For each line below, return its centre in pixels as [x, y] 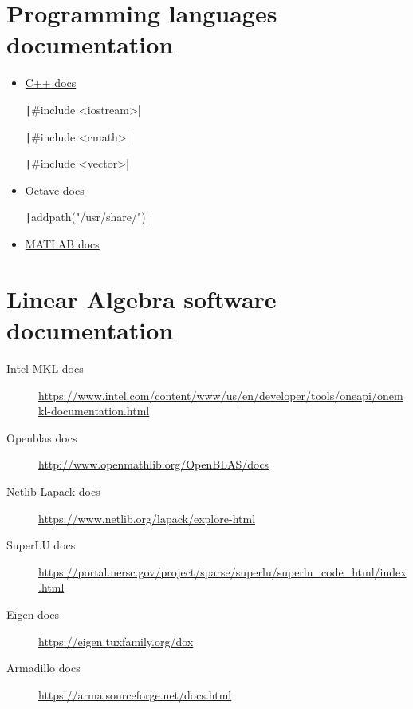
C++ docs [51, 83]
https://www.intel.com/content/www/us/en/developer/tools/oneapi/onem [221, 395]
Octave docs [55, 190]
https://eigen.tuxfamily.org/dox [116, 641]
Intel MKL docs [45, 368]
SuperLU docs [41, 545]
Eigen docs [33, 614]
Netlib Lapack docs [53, 491]
